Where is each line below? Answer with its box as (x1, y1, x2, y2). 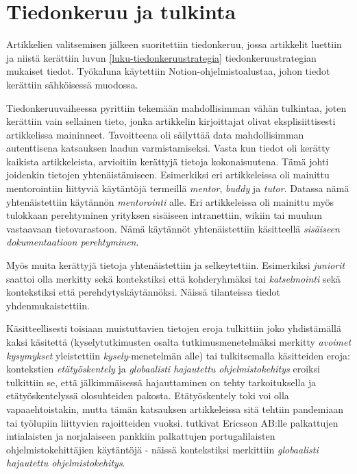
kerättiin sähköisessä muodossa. (6, 77, 138, 91)
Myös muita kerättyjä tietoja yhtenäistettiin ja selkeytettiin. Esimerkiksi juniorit (6, 258, 345, 272)
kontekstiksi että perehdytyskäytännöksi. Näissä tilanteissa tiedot (6, 285, 281, 299)
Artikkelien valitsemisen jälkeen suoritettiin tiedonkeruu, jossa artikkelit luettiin (6, 37, 342, 51)
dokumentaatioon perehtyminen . (6, 235, 139, 249)
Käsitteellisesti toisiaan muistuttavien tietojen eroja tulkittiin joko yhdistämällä (6, 321, 341, 335)
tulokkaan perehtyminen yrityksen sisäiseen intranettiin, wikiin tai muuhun (6, 208, 322, 222)
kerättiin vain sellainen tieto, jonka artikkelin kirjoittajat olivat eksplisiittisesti (6, 114, 336, 128)
